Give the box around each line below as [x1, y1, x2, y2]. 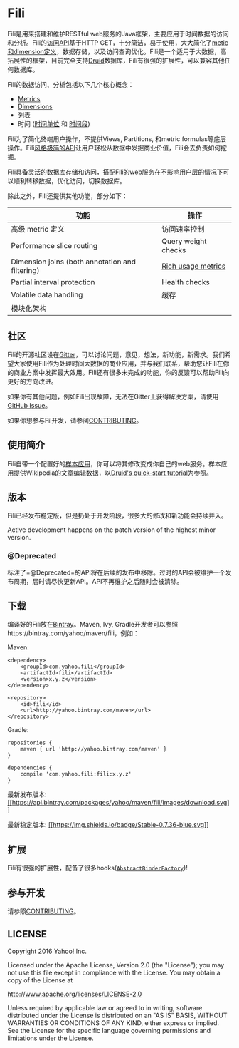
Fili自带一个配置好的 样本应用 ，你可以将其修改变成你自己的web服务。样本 [7, 459, 222, 468]
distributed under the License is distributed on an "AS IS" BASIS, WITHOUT [7, 1011, 228, 1019]
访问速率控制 [161, 224, 205, 234]
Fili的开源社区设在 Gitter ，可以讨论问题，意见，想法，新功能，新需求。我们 [7, 350, 225, 359]
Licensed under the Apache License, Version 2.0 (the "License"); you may [7, 960, 225, 969]
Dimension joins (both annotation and [11, 257, 137, 267]
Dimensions [17, 102, 53, 111]
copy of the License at [7, 975, 73, 985]
